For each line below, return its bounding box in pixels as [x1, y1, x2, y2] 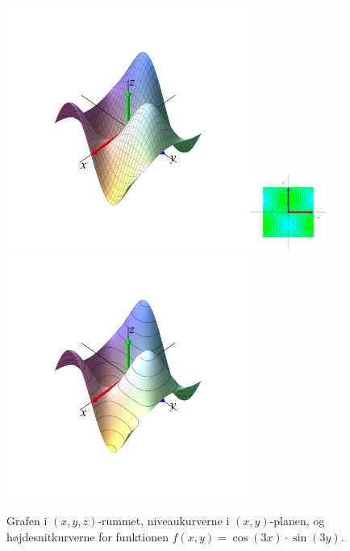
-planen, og [269, 511, 325, 528]
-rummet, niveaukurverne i [98, 511, 230, 528]
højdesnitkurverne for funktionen [6, 528, 169, 545]
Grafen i [6, 511, 48, 528]
